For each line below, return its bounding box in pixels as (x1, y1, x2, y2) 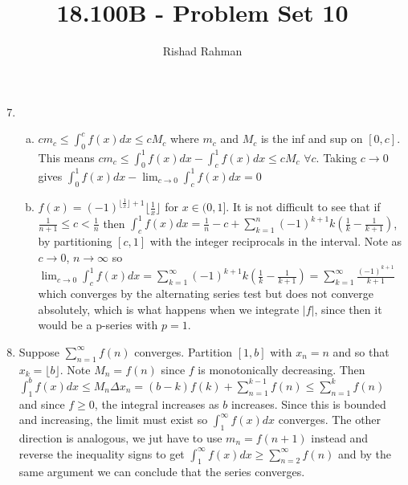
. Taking (316, 149, 357, 165)
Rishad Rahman (162, 43, 243, 59)
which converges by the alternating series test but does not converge (38, 285, 373, 302)
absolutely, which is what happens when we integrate (38, 300, 300, 317)
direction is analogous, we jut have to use (18, 429, 222, 446)
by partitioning (38, 233, 112, 250)
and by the (337, 445, 392, 462)
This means (38, 149, 95, 165)
